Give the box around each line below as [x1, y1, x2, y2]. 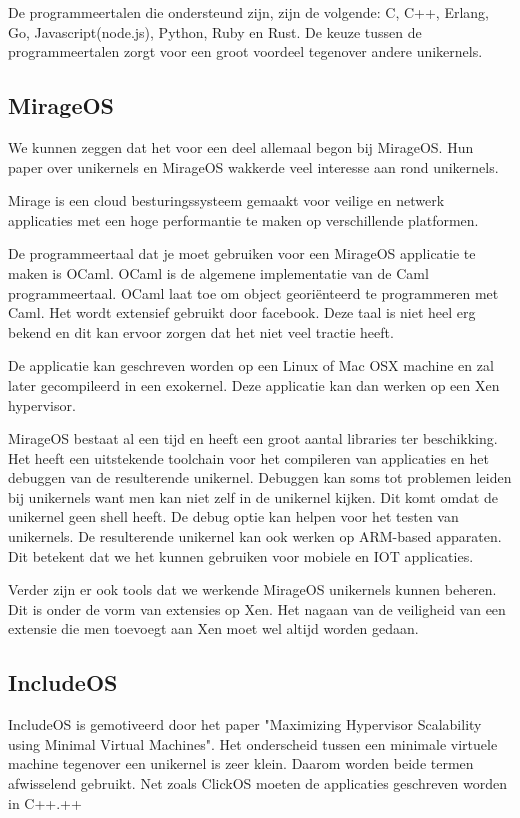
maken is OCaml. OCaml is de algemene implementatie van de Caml [8, 262, 429, 283]
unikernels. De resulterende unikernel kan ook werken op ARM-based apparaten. [8, 526, 502, 547]
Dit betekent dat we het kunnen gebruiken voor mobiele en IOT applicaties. [8, 545, 474, 566]
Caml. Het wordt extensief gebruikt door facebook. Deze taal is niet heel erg [8, 302, 476, 323]
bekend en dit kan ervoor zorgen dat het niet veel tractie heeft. [8, 321, 394, 342]
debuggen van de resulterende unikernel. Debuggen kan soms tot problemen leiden [8, 467, 512, 488]
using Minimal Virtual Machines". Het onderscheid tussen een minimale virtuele [8, 733, 498, 754]
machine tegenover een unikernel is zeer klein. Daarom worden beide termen [8, 753, 474, 774]
